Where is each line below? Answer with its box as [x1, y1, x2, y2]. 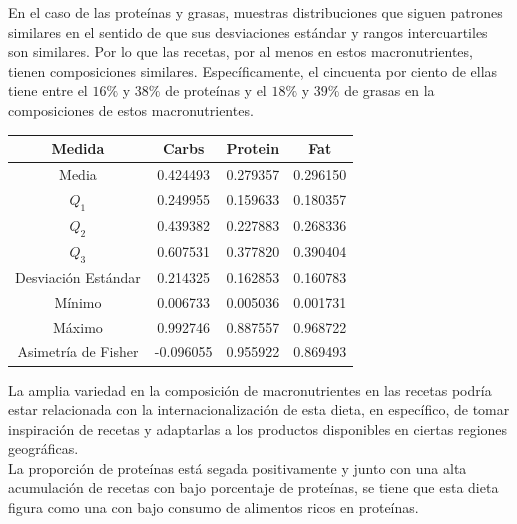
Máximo [53, 316, 103, 337]
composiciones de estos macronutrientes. [8, 99, 254, 120]
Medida [51, 138, 105, 159]
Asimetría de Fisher [17, 341, 139, 362]
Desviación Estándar [15, 266, 141, 287]
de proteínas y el [165, 80, 267, 101]
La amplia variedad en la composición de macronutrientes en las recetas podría [8, 379, 492, 400]
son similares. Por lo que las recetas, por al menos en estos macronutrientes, [8, 41, 473, 62]
